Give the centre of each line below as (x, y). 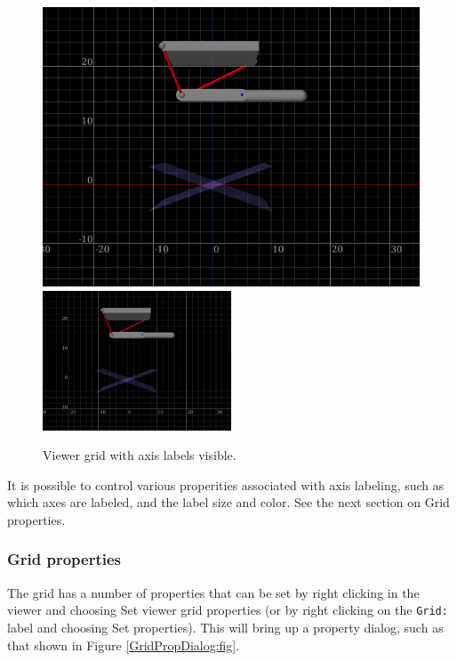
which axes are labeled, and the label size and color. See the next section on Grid (228, 502)
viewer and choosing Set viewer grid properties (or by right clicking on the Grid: (228, 610)
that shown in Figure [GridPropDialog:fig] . (124, 645)
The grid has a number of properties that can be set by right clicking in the (213, 592)
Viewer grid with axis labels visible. (140, 455)
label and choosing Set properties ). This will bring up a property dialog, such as (225, 628)
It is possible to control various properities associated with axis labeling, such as (226, 484)
